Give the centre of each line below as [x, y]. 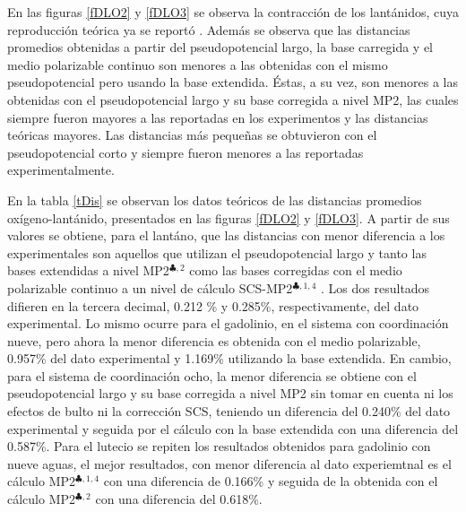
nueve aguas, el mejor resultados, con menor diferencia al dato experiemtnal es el [229, 463]
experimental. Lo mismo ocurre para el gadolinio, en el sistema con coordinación [228, 323]
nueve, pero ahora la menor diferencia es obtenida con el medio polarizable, [214, 340]
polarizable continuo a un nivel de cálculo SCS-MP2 [150, 287]
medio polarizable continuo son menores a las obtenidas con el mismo [198, 64]
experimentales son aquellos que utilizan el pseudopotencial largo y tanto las [217, 252]
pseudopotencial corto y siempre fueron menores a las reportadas [186, 152]
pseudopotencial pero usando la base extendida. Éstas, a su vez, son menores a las [233, 82]
